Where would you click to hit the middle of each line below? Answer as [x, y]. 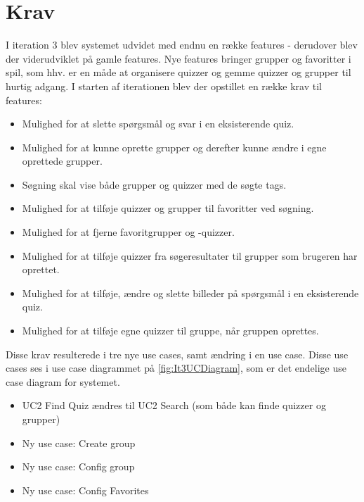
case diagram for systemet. [63, 381]
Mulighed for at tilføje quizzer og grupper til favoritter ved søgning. [168, 208]
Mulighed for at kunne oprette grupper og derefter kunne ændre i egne [174, 147]
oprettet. [41, 269]
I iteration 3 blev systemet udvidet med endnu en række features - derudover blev [182, 45]
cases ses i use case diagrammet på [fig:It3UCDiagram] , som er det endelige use [176, 368]
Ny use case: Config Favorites [85, 490]
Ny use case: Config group [78, 466]
